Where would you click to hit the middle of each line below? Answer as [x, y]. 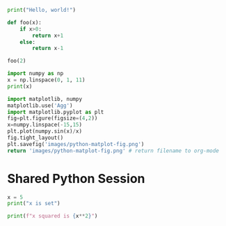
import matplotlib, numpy [45, 99]
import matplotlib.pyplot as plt [56, 112]
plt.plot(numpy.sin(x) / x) [45, 131]
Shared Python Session [76, 178]
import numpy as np [35, 74]
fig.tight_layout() [35, 138]
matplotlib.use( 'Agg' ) [40, 105]
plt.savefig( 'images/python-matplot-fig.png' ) [76, 144]
